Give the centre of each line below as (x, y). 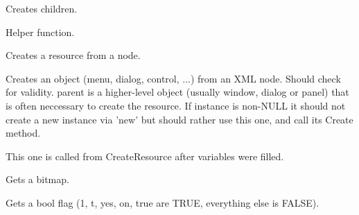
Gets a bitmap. (37, 179)
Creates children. (42, 8)
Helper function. (40, 32)
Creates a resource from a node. (73, 55)
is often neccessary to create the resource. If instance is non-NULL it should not (176, 105)
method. (23, 133)
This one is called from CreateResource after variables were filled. (145, 156)
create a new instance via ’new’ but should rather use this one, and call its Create (179, 119)
